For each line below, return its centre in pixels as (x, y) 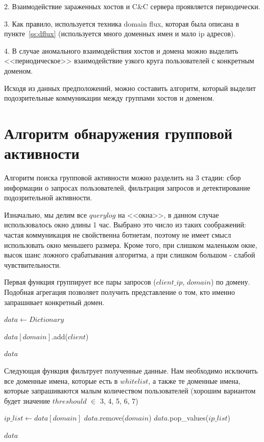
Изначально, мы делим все (45, 214)
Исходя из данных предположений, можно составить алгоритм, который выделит (130, 88)
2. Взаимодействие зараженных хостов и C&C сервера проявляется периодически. (132, 6)
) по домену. (230, 282)
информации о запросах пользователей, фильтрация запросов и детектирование (127, 187)
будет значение (27, 400)
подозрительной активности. (48, 197)
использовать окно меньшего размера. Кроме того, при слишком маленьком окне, (131, 245)
